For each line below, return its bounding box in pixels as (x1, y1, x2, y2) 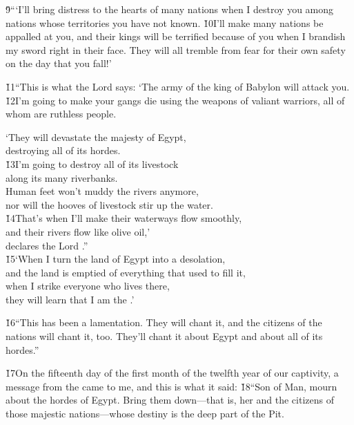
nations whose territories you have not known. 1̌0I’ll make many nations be (6, 15, 324, 30)
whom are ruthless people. (6, 106, 117, 121)
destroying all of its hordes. (6, 143, 121, 158)
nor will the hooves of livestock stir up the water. (6, 197, 213, 211)
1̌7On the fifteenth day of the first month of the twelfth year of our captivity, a (6, 366, 339, 380)
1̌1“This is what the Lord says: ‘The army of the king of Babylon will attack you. (6, 79, 350, 93)
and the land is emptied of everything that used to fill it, (6, 265, 246, 279)
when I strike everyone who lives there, (6, 278, 170, 293)
